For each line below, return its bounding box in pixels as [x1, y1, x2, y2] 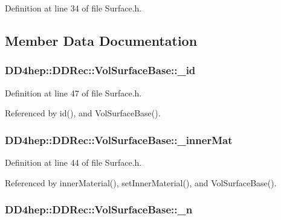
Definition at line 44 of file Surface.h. [5, 156, 142, 168]
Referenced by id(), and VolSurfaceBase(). [5, 107, 161, 119]
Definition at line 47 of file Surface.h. [5, 86, 142, 99]
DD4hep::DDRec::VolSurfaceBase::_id [5, 63, 196, 78]
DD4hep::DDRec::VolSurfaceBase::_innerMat [5, 132, 233, 147]
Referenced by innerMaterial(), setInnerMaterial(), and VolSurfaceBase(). [5, 176, 277, 189]
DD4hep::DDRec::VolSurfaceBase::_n [5, 202, 193, 217]
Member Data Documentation [5, 31, 198, 49]
